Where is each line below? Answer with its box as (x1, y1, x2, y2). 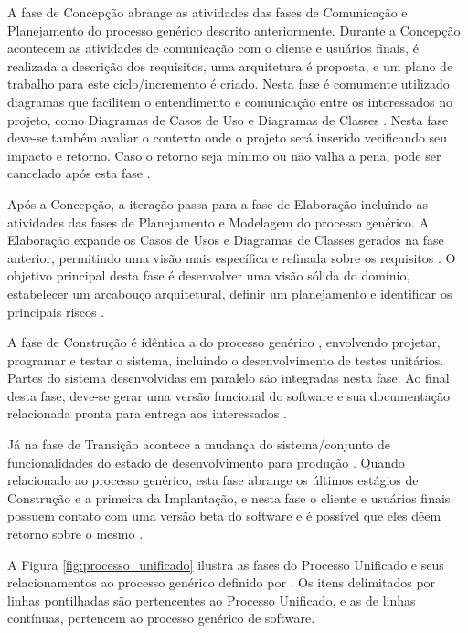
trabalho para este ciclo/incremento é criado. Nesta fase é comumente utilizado (7, 74, 450, 93)
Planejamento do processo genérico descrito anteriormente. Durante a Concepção (7, 20, 461, 39)
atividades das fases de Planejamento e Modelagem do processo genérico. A (7, 212, 430, 231)
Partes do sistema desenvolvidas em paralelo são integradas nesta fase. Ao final (7, 368, 450, 387)
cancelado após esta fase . (7, 164, 151, 183)
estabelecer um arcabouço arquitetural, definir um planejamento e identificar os (7, 283, 452, 302)
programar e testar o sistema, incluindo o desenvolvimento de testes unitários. (7, 350, 444, 369)
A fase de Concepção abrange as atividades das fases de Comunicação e (7, 3, 408, 21)
